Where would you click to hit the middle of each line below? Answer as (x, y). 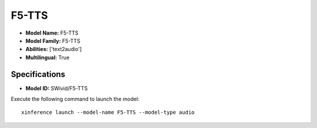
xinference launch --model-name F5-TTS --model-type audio (108, 112)
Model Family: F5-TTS (53, 41)
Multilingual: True (48, 57)
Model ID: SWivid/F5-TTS (57, 88)
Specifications (38, 74)
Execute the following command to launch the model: (75, 99)
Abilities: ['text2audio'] (54, 49)
